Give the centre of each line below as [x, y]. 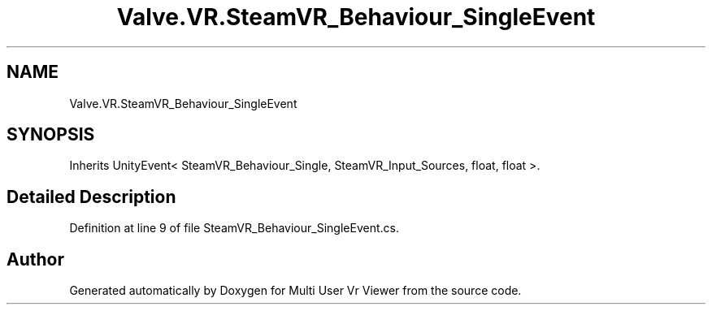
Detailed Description [91, 197]
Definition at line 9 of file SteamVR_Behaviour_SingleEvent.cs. [234, 228]
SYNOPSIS [51, 135]
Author [35, 259]
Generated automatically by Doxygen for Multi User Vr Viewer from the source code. [295, 291]
